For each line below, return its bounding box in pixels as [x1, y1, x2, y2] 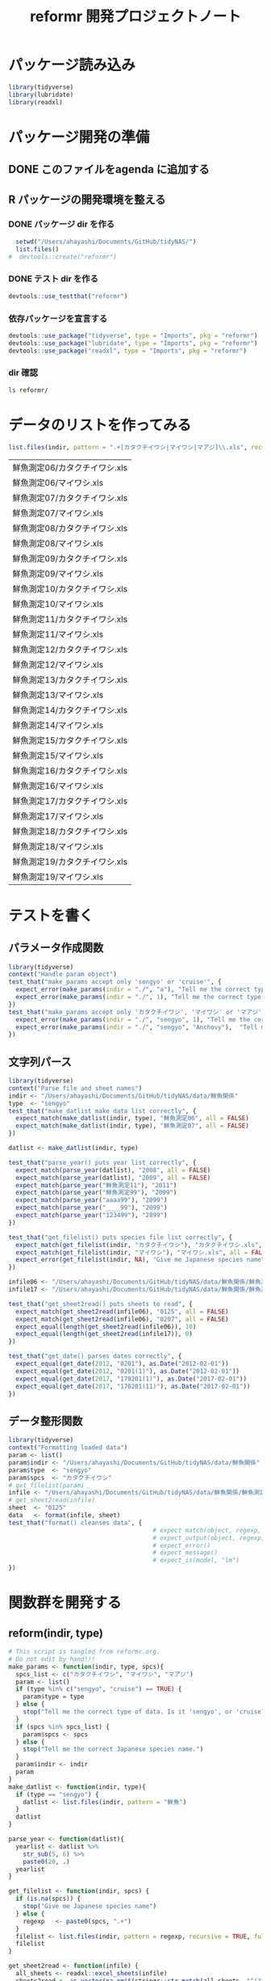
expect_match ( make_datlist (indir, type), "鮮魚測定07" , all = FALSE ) [15, 1122, 250, 1130]
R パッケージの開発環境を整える [8, 192, 166, 206]
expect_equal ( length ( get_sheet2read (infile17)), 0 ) [15, 1330, 194, 1338]
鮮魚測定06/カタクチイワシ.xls [12, 462, 127, 473]
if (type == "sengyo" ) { [15, 1790, 99, 1798]
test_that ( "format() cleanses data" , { [8, 1519, 143, 1527]
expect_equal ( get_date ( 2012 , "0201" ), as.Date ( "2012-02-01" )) [15, 1359, 229, 1368]
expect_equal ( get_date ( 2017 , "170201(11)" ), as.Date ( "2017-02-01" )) [15, 1382, 251, 1390]
